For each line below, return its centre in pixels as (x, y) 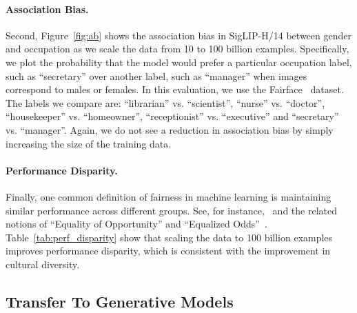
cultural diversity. (43, 264)
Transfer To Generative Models (120, 301)
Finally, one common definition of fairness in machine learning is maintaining (169, 196)
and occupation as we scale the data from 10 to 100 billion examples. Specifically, (177, 49)
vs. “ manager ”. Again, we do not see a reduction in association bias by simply (170, 129)
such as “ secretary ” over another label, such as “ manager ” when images (156, 75)
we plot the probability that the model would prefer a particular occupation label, (179, 62)
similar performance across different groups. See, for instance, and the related (171, 210)
